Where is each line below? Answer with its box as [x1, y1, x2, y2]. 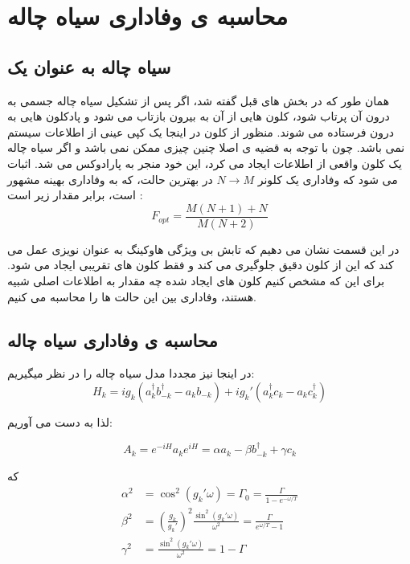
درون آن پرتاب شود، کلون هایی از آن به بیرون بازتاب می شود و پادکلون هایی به [7, 108, 390, 125]
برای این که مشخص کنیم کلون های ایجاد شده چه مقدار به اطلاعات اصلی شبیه [7, 272, 385, 288]
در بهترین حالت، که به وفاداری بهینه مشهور [7, 170, 213, 187]
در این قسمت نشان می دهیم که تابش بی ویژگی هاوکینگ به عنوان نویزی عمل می [7, 240, 400, 257]
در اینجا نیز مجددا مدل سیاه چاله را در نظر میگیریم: [7, 365, 255, 382]
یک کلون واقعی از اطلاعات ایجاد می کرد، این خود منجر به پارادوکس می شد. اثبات [7, 154, 402, 171]
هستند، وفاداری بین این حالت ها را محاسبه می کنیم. [7, 288, 256, 304]
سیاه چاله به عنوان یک [7, 54, 171, 79]
